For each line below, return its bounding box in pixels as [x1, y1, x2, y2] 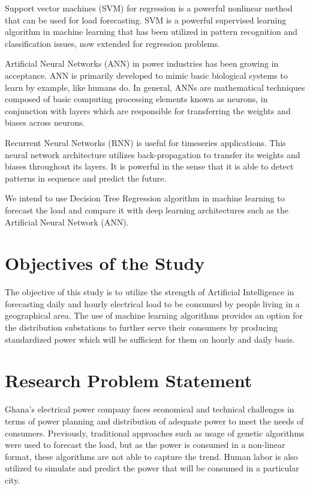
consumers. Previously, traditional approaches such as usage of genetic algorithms [5, 426, 305, 439]
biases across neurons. [5, 116, 85, 129]
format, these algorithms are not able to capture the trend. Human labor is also [5, 450, 298, 462]
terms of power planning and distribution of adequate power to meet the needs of [5, 414, 304, 427]
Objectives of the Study [5, 251, 205, 275]
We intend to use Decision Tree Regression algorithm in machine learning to [5, 192, 285, 204]
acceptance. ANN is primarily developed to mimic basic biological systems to [5, 69, 288, 81]
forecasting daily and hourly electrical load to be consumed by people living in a [5, 297, 300, 310]
